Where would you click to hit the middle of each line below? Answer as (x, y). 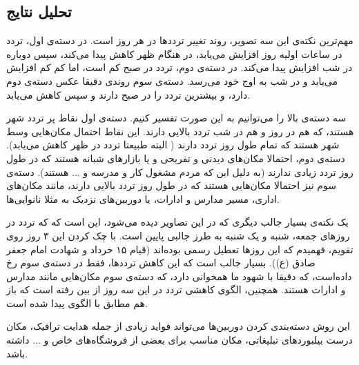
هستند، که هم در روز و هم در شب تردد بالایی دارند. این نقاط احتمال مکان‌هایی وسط (180, 131)
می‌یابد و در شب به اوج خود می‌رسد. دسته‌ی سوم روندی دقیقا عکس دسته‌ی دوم (172, 80)
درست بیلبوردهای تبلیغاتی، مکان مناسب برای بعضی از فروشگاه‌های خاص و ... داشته (179, 340)
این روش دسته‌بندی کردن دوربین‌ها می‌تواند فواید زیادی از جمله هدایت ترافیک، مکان (178, 326)
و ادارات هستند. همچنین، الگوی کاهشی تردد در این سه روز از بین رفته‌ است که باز (176, 289)
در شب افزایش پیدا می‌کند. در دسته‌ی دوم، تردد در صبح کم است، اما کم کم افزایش (179, 67)
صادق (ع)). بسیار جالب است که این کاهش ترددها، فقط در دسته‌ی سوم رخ (161, 263)
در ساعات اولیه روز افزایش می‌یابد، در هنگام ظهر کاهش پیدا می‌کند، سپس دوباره (174, 53)
